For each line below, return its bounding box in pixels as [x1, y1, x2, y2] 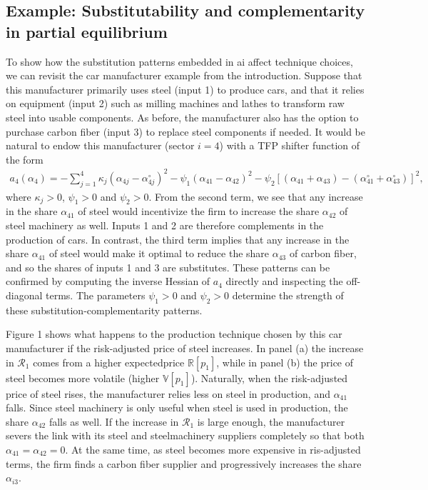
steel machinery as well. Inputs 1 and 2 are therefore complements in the [6, 218, 324, 233]
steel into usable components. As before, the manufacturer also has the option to [6, 109, 359, 124]
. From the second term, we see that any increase [148, 189, 363, 204]
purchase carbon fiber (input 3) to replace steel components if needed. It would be [6, 124, 365, 139]
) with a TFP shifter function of [219, 138, 360, 153]
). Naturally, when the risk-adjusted [190, 370, 348, 385]
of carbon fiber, [289, 246, 357, 261]
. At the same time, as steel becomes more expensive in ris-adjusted [65, 441, 361, 456]
